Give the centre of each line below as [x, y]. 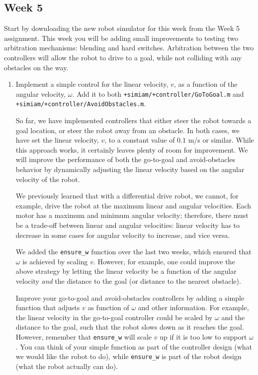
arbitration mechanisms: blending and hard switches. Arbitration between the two [129, 48]
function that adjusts [48, 307]
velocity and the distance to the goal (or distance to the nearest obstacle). [128, 281]
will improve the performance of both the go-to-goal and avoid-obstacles [126, 159]
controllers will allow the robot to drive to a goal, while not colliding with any [123, 57]
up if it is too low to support [203, 337]
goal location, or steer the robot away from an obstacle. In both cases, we [128, 130]
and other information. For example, [193, 307]
